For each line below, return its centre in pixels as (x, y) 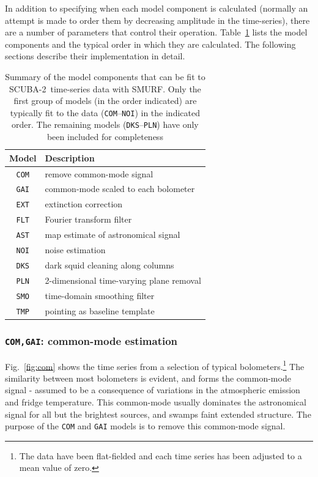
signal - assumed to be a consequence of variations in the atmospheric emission (153, 390)
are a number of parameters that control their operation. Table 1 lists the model (156, 32)
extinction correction (84, 204)
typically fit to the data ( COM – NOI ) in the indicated (105, 112)
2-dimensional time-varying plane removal (123, 280)
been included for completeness (105, 137)
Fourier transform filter (88, 219)
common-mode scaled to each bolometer (120, 189)
